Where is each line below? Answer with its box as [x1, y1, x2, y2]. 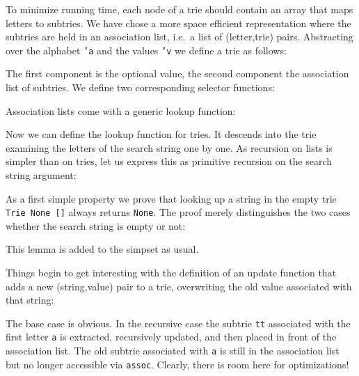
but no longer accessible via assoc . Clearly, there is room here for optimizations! [6, 357, 349, 371]
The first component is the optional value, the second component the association [6, 66, 349, 81]
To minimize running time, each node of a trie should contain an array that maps [6, 2, 353, 16]
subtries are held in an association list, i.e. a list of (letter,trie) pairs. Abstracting [6, 29, 353, 44]
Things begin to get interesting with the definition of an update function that [6, 265, 337, 280]
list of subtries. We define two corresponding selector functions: [6, 80, 275, 95]
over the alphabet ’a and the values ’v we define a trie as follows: [6, 42, 287, 57]
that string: [6, 292, 54, 307]
